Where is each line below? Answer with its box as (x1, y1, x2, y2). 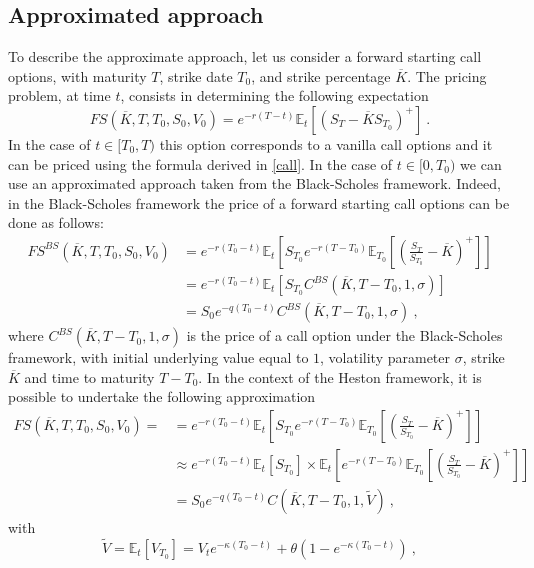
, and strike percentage (251, 65, 391, 86)
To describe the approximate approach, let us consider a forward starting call (8, 46, 482, 67)
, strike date (159, 65, 233, 86)
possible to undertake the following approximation (8, 386, 316, 407)
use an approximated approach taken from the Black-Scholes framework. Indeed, (8, 173, 501, 194)
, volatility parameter (320, 347, 451, 368)
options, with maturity (8, 65, 147, 86)
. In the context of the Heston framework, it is (198, 366, 482, 387)
